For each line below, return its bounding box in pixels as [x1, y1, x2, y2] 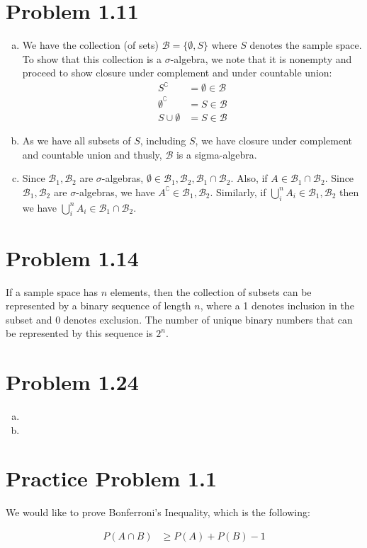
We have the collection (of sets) [22, 38, 159, 52]
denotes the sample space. [249, 38, 362, 52]
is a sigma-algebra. [176, 147, 257, 161]
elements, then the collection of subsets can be [110, 284, 312, 299]
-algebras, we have [76, 184, 155, 199]
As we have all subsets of [22, 133, 131, 147]
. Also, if [230, 171, 268, 185]
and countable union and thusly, [22, 147, 162, 161]
